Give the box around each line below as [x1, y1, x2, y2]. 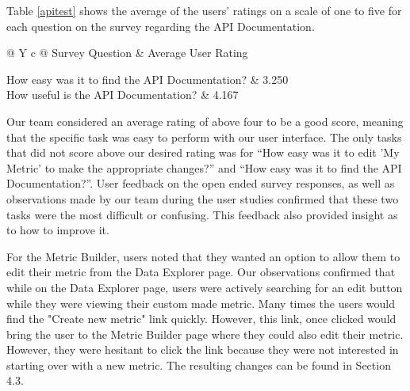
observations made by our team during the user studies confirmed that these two [6, 190, 399, 207]
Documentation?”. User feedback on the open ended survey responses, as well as [6, 175, 395, 192]
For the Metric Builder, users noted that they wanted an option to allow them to [6, 248, 400, 264]
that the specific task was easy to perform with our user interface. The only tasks [6, 128, 402, 145]
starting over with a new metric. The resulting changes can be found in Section [6, 356, 391, 373]
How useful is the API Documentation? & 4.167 [6, 86, 239, 103]
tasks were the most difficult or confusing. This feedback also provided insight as [6, 206, 398, 222]
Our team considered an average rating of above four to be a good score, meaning [6, 112, 404, 129]
